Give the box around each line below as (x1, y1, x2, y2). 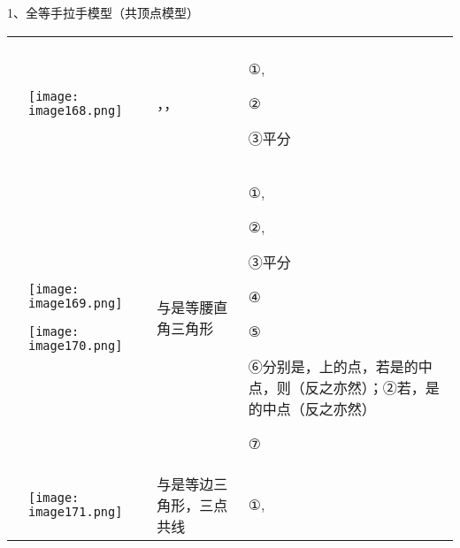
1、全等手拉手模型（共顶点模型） (7, 4, 199, 21)
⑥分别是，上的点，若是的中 (248, 355, 433, 377)
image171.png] (28, 504, 123, 519)
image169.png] (28, 296, 123, 311)
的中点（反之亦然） (248, 398, 376, 419)
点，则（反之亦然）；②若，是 (248, 377, 440, 398)
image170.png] (28, 339, 123, 354)
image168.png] (28, 103, 123, 118)
